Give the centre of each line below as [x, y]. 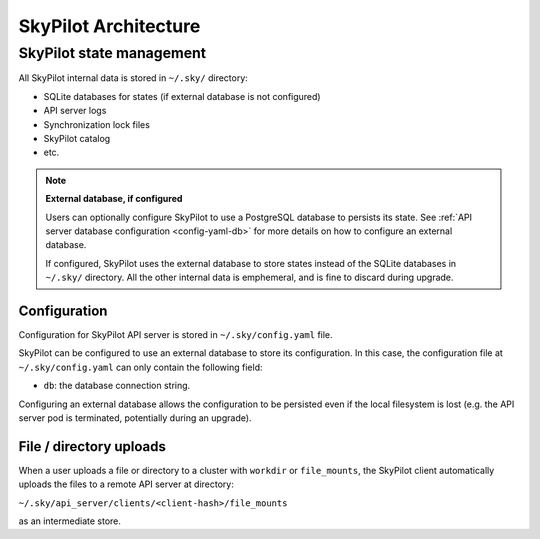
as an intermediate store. [70, 521]
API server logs [75, 111]
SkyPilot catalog [77, 138]
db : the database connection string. [117, 386]
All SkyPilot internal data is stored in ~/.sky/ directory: [133, 78]
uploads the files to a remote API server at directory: [126, 484]
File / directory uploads [92, 446]
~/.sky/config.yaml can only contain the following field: [140, 367]
